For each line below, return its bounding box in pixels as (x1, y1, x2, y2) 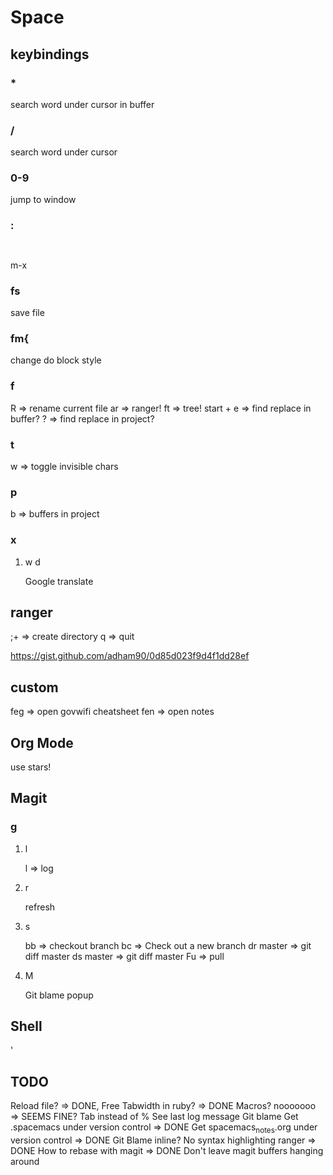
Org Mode (10, 734, 74, 751)
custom (10, 679, 59, 696)
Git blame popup (24, 989, 94, 1001)
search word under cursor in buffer (10, 98, 155, 110)
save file (10, 307, 45, 319)
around (10, 1156, 40, 1168)
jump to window (10, 194, 77, 206)
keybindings (10, 46, 90, 63)
